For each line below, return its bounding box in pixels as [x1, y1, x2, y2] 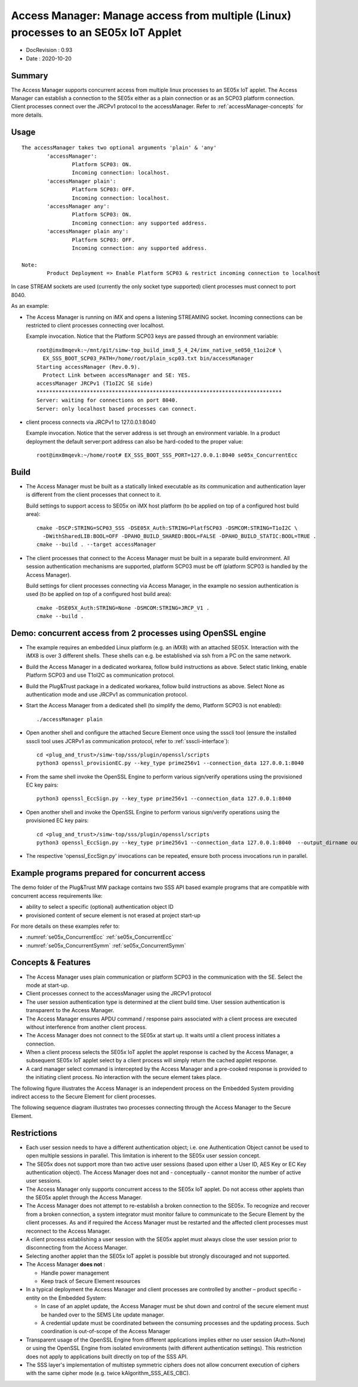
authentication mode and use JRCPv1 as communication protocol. [26, 691, 188, 698]
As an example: [11, 303, 49, 310]
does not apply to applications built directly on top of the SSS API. [26, 1353, 188, 1360]
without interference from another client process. [26, 1023, 147, 1031]
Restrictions [11, 1128, 58, 1138]
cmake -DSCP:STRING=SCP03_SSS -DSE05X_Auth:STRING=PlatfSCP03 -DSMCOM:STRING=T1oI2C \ [36, 524, 298, 531]
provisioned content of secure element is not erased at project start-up [26, 912, 201, 919]
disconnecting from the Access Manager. [26, 1244, 128, 1251]
